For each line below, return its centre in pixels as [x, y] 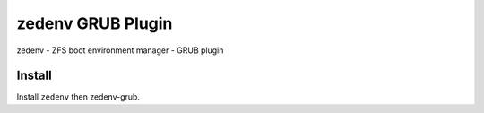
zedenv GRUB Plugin [95, 23]
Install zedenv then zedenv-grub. [78, 97]
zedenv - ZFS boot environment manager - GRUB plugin [120, 50]
